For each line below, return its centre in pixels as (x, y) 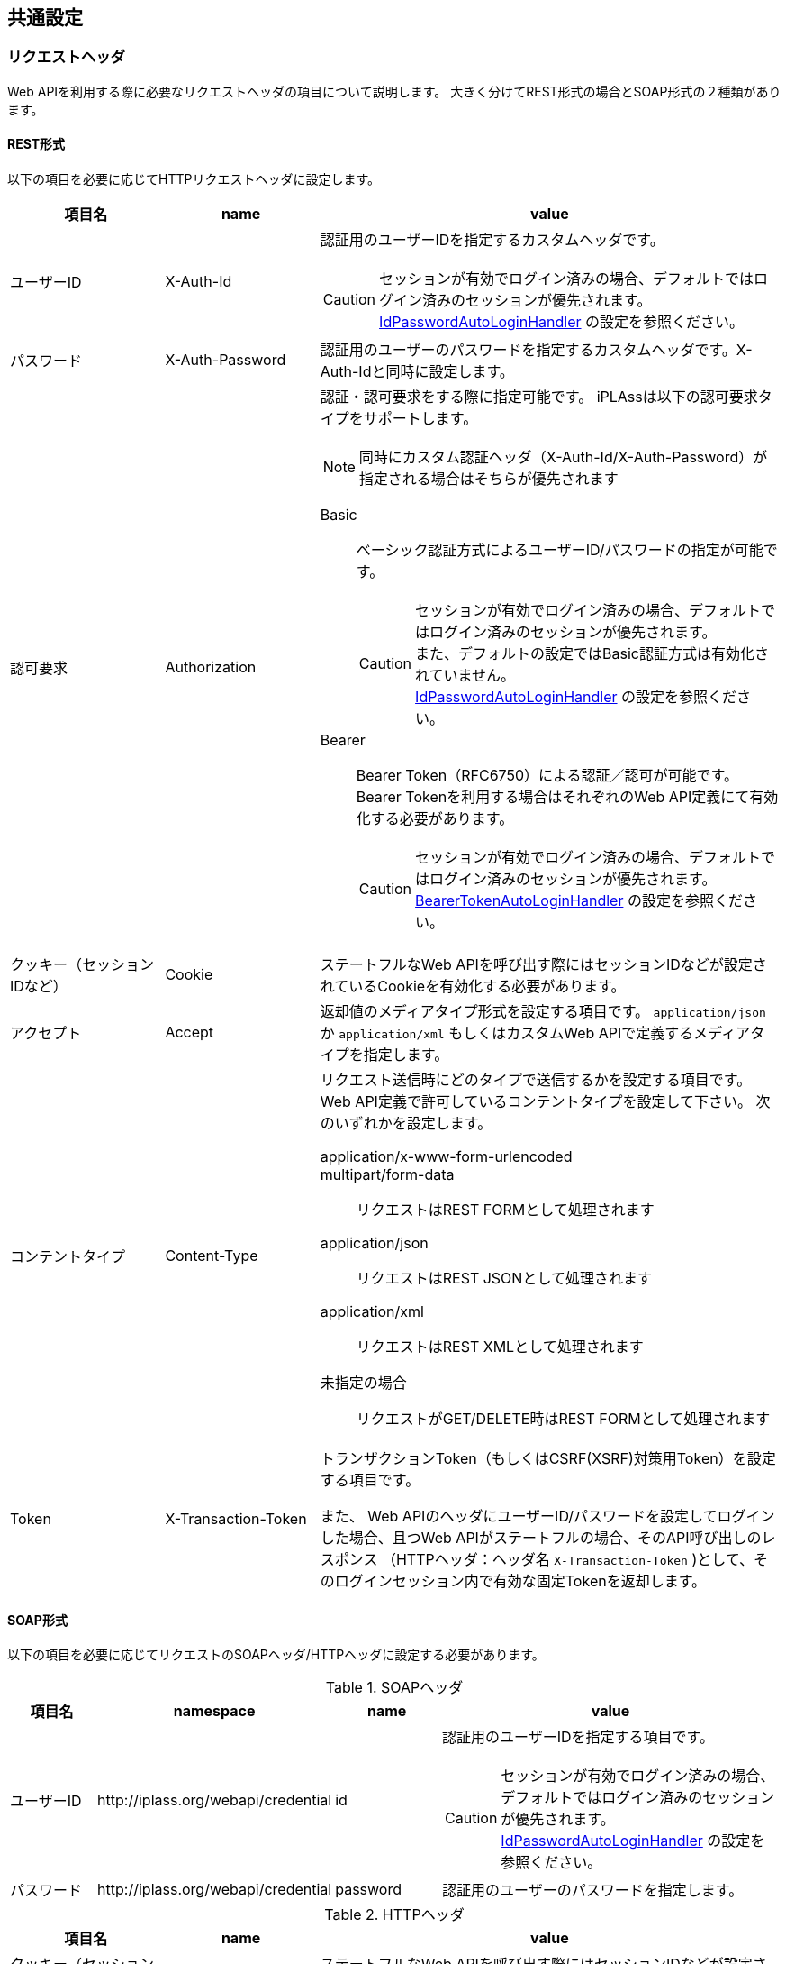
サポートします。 (420, 419)
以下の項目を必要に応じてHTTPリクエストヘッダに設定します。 (194, 179)
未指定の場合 (363, 1383)
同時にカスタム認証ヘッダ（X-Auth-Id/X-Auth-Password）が (563, 457)
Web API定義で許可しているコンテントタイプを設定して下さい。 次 (545, 1102)
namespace (214, 1711)
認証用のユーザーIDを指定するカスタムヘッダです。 (492, 240)
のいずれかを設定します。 (406, 1124)
